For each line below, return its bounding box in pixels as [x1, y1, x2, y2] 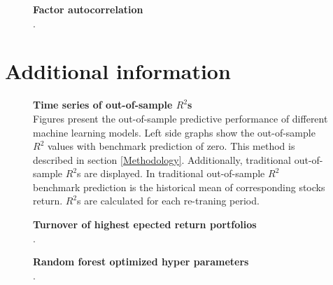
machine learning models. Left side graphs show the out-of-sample [33, 125, 316, 139]
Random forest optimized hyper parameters [33, 254, 249, 269]
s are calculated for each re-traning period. [77, 193, 260, 208]
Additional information [5, 57, 231, 85]
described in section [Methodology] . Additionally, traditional [33, 152, 291, 167]
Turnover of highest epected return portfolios [33, 217, 257, 232]
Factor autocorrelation [33, 2, 143, 16]
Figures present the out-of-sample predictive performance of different [33, 111, 328, 125]
